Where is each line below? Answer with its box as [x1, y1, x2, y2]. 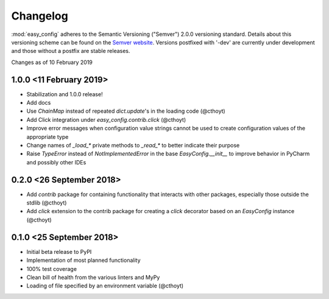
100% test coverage [26, 265, 77, 272]
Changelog [11, 9, 68, 23]
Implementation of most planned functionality [26, 256, 141, 264]
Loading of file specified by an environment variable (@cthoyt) [26, 282, 184, 289]
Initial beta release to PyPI [26, 248, 92, 255]
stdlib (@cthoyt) [26, 199, 67, 206]
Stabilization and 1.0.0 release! [26, 90, 103, 97]
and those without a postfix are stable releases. [11, 47, 130, 55]
